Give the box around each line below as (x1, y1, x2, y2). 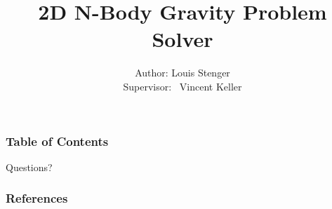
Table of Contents (6, 132, 109, 149)
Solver (152, 25, 213, 53)
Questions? (6, 159, 53, 174)
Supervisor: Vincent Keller (123, 79, 242, 93)
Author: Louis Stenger (135, 65, 230, 80)
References (6, 189, 68, 207)
